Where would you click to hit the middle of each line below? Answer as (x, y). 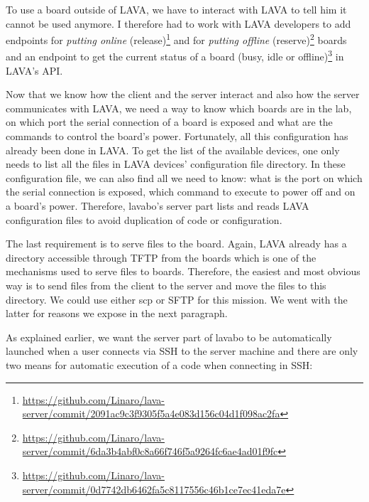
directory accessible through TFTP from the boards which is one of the (161, 257)
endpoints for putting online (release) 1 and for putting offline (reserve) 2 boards (176, 39)
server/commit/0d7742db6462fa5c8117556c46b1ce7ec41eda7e (154, 489)
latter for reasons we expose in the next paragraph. (117, 313)
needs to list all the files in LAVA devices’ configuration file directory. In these (176, 164)
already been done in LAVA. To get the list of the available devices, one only (173, 150)
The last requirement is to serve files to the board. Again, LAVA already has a (176, 244)
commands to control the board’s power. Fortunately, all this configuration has (177, 136)
